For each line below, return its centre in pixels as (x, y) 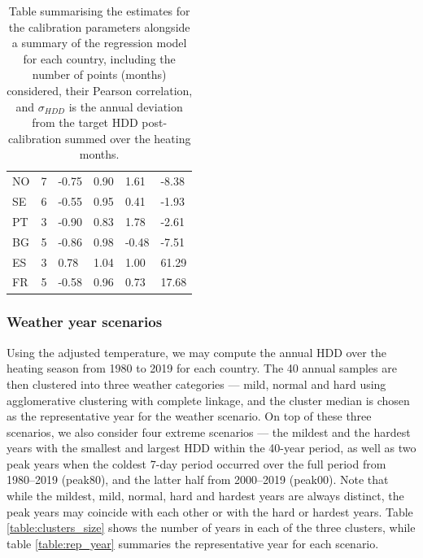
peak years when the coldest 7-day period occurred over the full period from (196, 463)
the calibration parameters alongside (99, 26)
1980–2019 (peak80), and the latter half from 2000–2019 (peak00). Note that (198, 480)
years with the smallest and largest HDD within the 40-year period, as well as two (211, 448)
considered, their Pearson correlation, (100, 90)
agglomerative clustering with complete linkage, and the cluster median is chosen (208, 400)
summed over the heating (128, 138)
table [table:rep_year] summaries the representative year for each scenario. (193, 543)
